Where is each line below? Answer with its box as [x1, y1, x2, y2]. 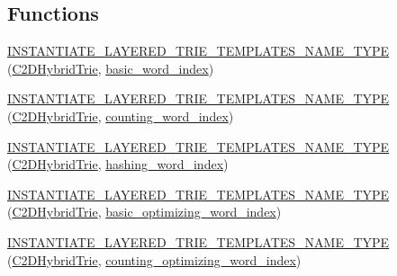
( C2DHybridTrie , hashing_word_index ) [7, 155, 229, 174]
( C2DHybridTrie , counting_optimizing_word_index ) [7, 250, 302, 269]
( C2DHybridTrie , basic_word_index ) [7, 58, 214, 77]
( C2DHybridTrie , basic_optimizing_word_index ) [7, 202, 282, 221]
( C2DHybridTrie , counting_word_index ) [7, 106, 234, 125]
